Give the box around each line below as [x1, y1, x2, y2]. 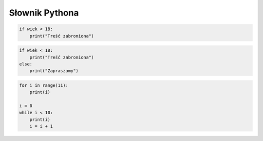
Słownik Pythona [9, 7, 79, 18]
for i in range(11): [19, 82, 68, 88]
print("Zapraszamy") [29, 68, 79, 74]
